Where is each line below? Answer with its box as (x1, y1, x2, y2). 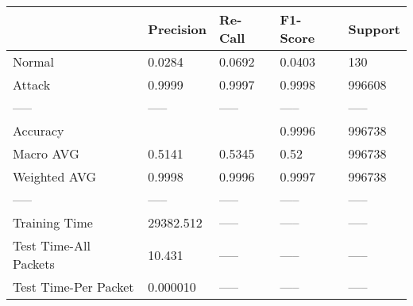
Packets (13, 254, 55, 273)
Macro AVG (13, 144, 79, 163)
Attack (13, 75, 51, 94)
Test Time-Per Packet (13, 277, 134, 296)
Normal (13, 52, 55, 71)
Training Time (13, 213, 93, 231)
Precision (148, 19, 206, 38)
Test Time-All (13, 236, 91, 254)
